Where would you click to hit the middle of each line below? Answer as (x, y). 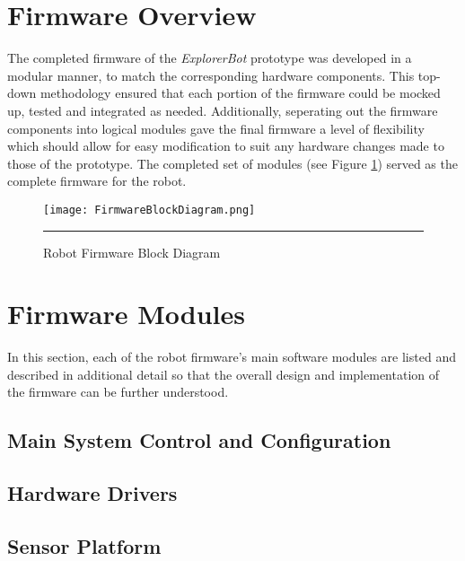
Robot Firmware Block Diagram (132, 252)
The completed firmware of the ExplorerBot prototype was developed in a (210, 58)
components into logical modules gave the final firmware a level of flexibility (216, 128)
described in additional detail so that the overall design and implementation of (224, 374)
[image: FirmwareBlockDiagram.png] (149, 210)
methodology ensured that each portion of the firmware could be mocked (240, 93)
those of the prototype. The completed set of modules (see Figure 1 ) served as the (232, 163)
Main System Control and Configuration (199, 440)
